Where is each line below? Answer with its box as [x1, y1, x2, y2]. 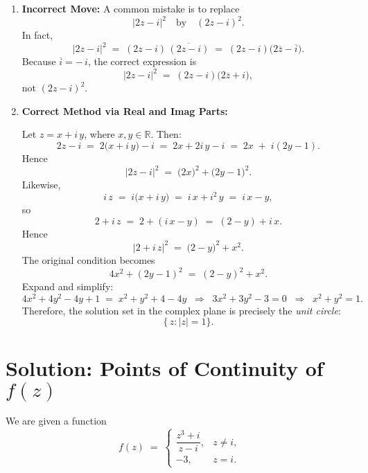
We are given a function [6, 413, 107, 428]
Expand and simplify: [21, 279, 114, 294]
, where [84, 127, 115, 141]
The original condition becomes [21, 252, 155, 267]
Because [21, 54, 56, 69]
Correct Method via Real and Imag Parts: [21, 103, 228, 118]
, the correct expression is [87, 54, 197, 69]
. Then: [150, 127, 182, 141]
